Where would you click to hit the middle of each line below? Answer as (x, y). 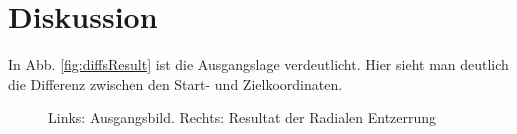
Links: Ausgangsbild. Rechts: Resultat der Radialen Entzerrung (242, 117)
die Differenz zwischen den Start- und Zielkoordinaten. (175, 83)
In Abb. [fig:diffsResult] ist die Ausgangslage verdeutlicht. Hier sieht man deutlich (258, 64)
